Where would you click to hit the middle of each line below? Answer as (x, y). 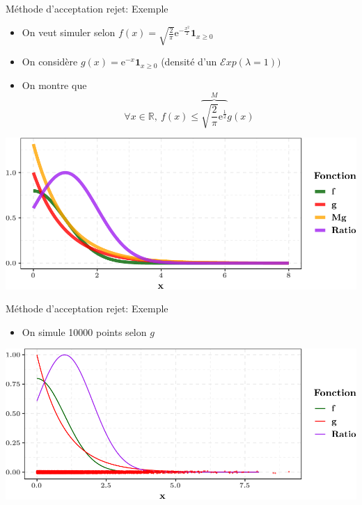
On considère (50, 62)
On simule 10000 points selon (84, 331)
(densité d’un (189, 62)
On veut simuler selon (69, 32)
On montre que (54, 85)
